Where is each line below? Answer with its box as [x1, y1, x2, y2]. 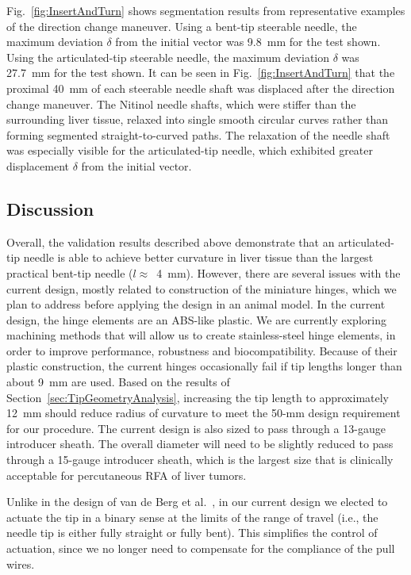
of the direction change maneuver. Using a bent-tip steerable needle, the [6, 17, 357, 34]
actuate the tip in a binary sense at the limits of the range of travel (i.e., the [6, 508, 378, 525]
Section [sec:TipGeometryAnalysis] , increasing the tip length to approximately [6, 389, 389, 405]
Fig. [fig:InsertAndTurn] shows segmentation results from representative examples [6, 2, 405, 18]
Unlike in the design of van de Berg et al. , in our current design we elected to [6, 493, 388, 510]
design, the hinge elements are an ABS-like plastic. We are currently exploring [6, 311, 386, 328]
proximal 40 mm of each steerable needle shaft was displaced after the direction [6, 79, 395, 96]
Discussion [6, 196, 94, 220]
